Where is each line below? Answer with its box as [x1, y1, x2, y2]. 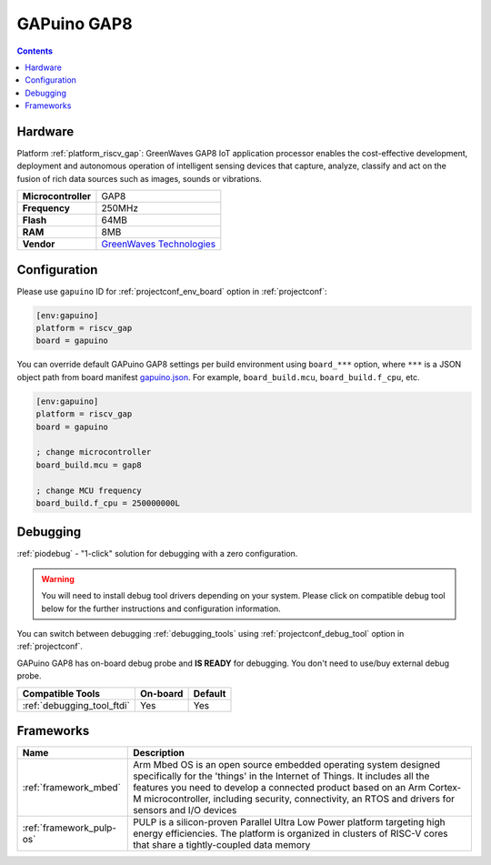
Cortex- [428, 781, 462, 794]
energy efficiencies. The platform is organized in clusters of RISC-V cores [133, 828, 448, 840]
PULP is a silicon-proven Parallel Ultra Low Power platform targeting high [133, 816, 446, 829]
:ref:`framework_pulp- [22, 821, 117, 834]
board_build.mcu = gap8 [35, 459, 143, 470]
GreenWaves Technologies [101, 237, 216, 250]
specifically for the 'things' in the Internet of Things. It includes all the [133, 769, 430, 782]
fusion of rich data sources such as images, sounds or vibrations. [16, 173, 263, 184]
